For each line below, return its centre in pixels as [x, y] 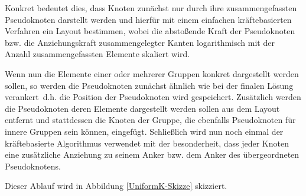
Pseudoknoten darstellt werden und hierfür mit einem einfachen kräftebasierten [148, 19]
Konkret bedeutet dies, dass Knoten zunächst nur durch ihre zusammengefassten [151, 8]
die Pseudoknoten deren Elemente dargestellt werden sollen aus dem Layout [142, 108]
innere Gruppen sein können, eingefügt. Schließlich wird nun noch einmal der [144, 131]
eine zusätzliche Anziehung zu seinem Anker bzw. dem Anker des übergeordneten [152, 155]
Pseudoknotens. [33, 166]
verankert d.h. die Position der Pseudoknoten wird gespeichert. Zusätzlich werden [153, 97]
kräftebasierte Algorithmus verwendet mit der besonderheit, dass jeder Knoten [147, 143]
